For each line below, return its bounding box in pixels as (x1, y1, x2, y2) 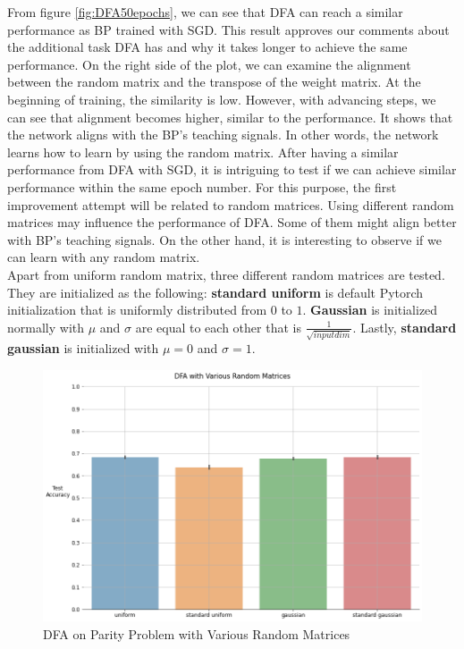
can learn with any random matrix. (7, 248, 200, 266)
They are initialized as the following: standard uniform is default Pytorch (7, 282, 424, 301)
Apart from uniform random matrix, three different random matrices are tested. (7, 265, 445, 283)
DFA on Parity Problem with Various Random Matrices (43, 624, 350, 643)
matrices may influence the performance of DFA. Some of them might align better (7, 213, 457, 232)
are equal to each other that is (135, 317, 301, 336)
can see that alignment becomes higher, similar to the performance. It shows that (7, 107, 453, 126)
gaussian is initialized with (7, 339, 159, 358)
